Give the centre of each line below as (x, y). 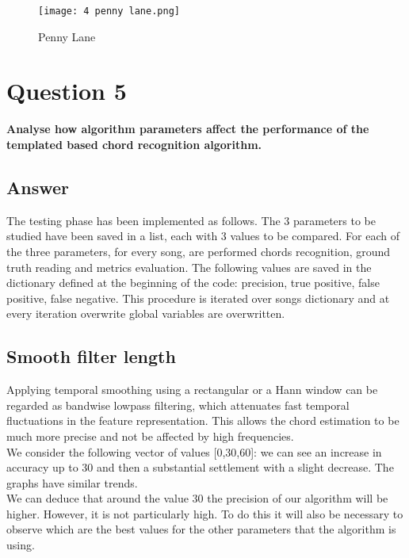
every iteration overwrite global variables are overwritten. (146, 313)
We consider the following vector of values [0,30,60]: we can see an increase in (194, 451)
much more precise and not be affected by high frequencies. (150, 436)
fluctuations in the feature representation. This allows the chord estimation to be (203, 420)
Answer (38, 187)
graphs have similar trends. (72, 482)
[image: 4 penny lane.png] (109, 11)
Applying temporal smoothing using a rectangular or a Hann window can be (192, 390)
